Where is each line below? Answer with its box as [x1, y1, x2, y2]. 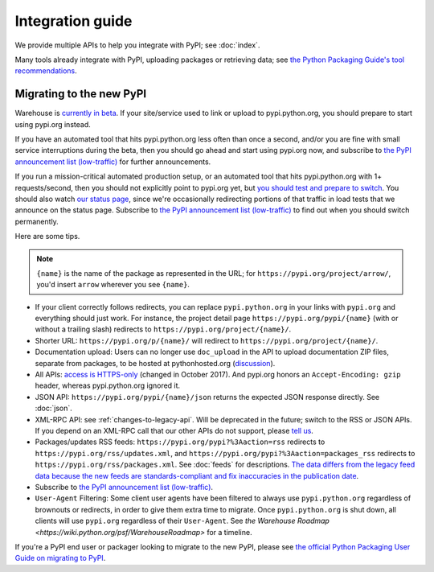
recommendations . [14, 66, 78, 76]
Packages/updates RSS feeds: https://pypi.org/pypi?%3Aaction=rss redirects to [35, 437, 325, 446]
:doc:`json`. [35, 403, 72, 414]
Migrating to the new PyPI [14, 87, 147, 101]
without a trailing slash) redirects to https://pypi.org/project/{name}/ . [35, 324, 292, 334]
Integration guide [14, 12, 133, 30]
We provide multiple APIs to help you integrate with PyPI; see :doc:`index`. [14, 40, 260, 50]
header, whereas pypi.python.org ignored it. [35, 381, 181, 390]
